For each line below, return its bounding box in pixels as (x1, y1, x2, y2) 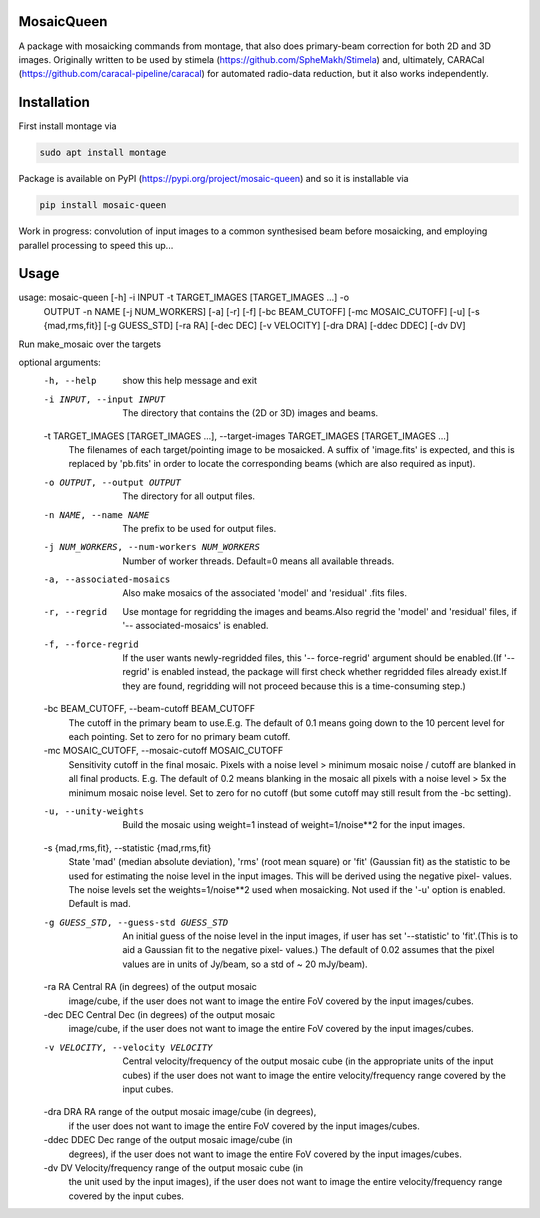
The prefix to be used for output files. (122, 522, 277, 534)
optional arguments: (18, 356, 102, 368)
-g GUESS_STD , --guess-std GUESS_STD (43, 916, 229, 928)
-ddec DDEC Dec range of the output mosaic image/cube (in (43, 1134, 294, 1146)
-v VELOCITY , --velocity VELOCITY (43, 1041, 213, 1053)
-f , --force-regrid (43, 638, 139, 650)
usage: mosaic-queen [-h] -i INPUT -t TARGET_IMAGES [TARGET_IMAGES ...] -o (18, 291, 350, 304)
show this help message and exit (122, 375, 257, 387)
